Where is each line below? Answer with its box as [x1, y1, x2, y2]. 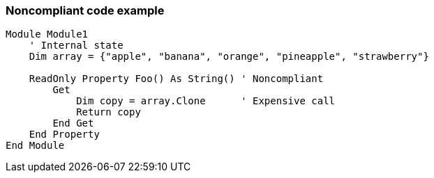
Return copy [76, 106, 141, 118]
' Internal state [29, 40, 124, 51]
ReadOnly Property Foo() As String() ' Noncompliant [29, 73, 324, 85]
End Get [52, 118, 94, 129]
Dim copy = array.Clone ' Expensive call [76, 95, 336, 107]
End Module [6, 140, 65, 152]
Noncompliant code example [6, 3, 165, 17]
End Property [29, 129, 100, 140]
